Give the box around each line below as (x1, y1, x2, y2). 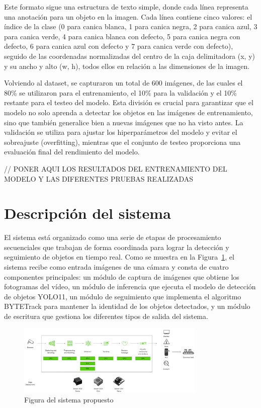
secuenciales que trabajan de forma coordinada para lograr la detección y (4, 241, 229, 252)
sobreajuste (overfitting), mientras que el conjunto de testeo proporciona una (4, 136, 241, 147)
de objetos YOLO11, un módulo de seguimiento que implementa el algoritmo (4, 291, 241, 301)
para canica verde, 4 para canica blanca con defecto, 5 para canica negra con (4, 31, 240, 41)
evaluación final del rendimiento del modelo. (4, 146, 140, 157)
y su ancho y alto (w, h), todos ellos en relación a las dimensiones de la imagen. (4, 60, 250, 71)
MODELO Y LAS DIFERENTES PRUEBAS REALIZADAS (4, 173, 194, 184)
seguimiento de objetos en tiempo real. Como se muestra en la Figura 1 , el (4, 252, 234, 262)
